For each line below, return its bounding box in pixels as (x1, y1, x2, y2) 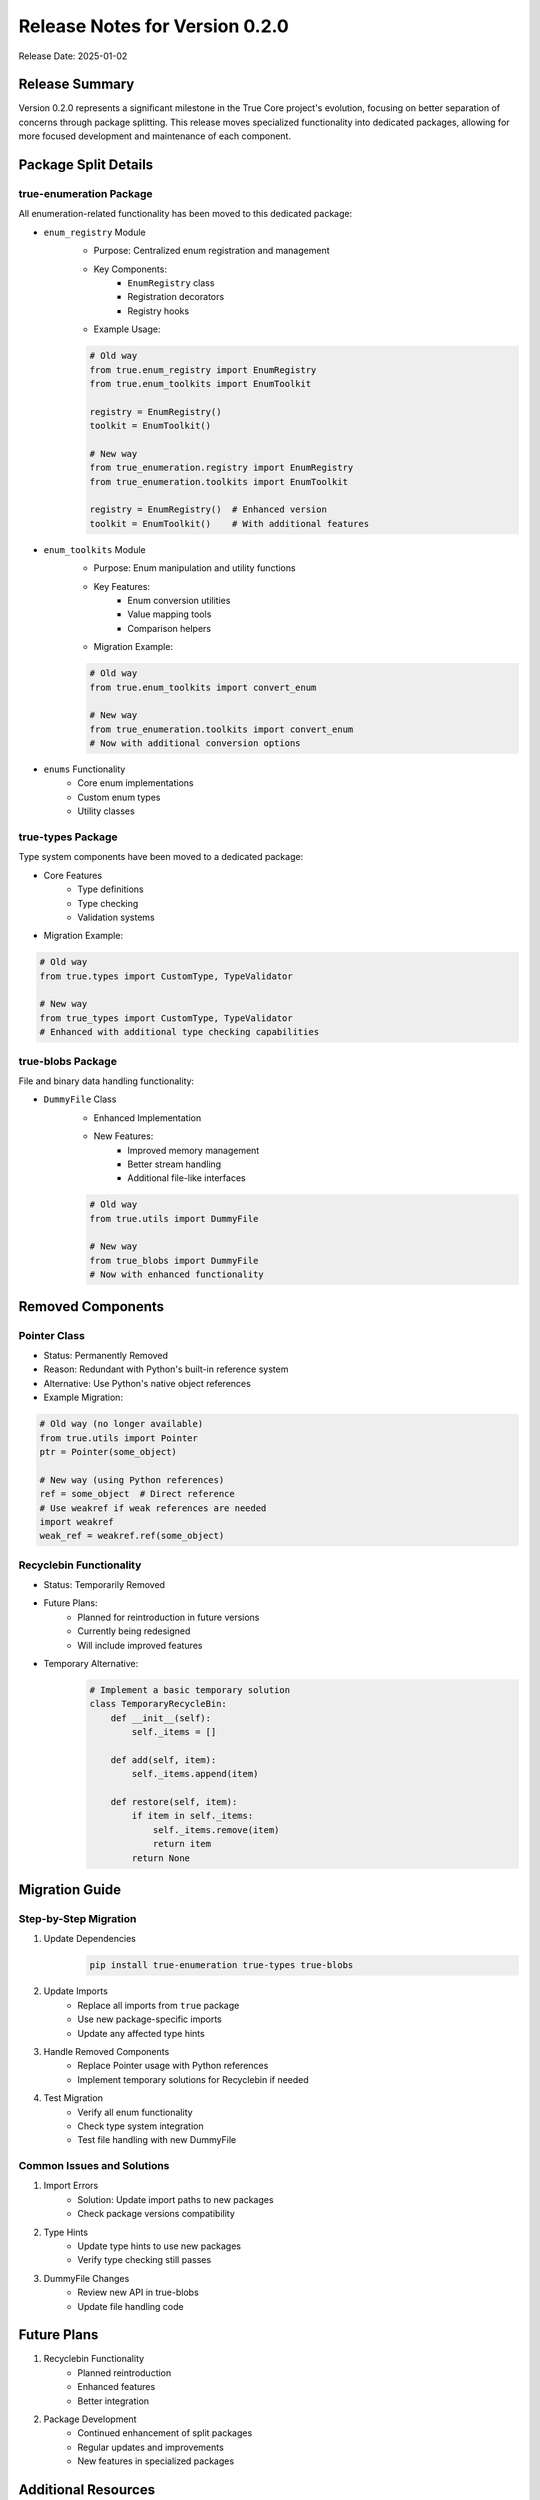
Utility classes (77, 805, 135, 817)
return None (131, 1852, 190, 1864)
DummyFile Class (43, 1093, 117, 1105)
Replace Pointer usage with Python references (77, 2060, 269, 2072)
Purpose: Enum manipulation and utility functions (93, 562, 296, 574)
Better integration (77, 2395, 150, 2407)
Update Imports (43, 1985, 109, 1997)
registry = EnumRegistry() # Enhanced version (89, 504, 327, 515)
